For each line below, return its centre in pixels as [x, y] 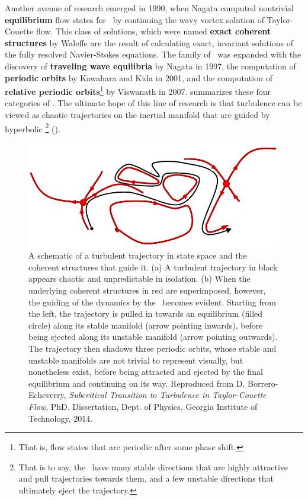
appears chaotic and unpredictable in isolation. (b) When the [139, 278]
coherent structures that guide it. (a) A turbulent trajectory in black [153, 267]
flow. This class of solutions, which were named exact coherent [153, 31]
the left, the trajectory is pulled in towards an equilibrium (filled [146, 313]
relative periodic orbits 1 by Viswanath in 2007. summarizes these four [138, 90]
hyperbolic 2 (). [33, 128]
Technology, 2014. [61, 418]
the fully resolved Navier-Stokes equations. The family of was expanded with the [153, 54]
